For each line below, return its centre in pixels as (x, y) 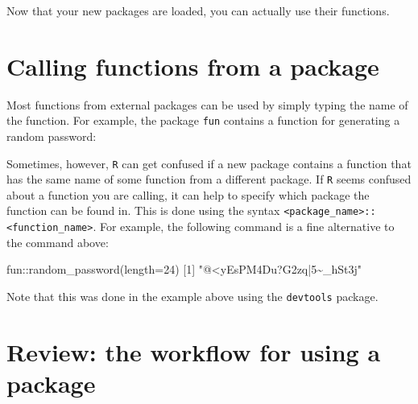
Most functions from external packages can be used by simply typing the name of (207, 104)
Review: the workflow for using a (194, 351)
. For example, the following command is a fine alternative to (244, 227)
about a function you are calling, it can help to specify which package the (188, 194)
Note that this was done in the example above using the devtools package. (192, 296)
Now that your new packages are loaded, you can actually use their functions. (198, 10)
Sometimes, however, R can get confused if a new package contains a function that (209, 163)
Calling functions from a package (193, 66)
